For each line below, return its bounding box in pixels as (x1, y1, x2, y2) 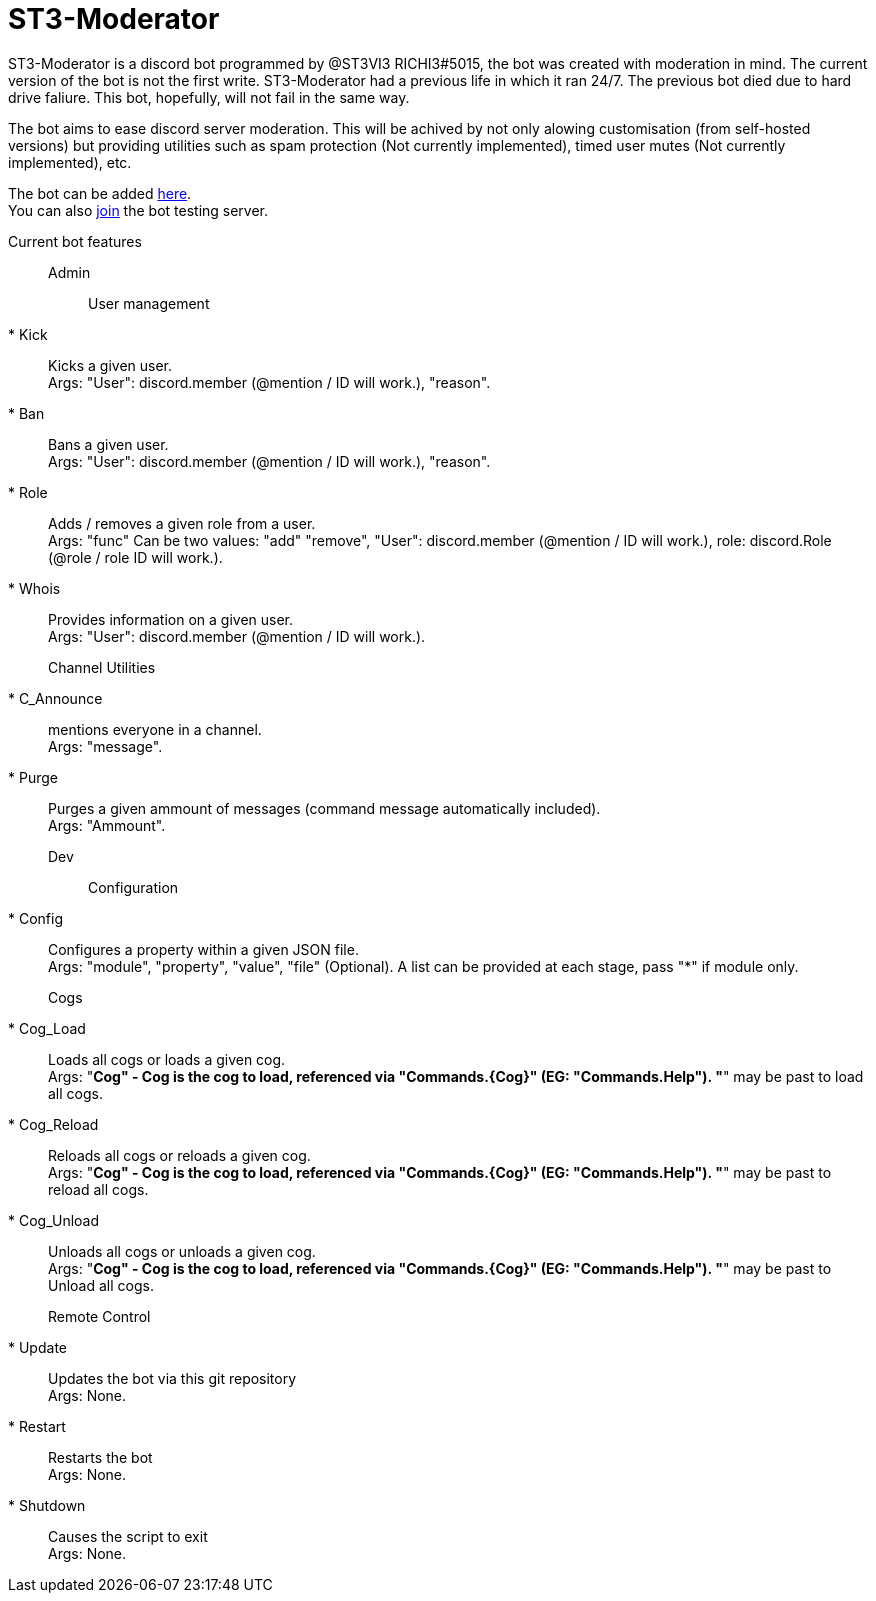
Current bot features (8, 232, 142, 250)
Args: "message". (48, 737, 163, 755)
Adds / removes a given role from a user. (48, 514, 316, 532)
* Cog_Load (8, 1019, 86, 1037)
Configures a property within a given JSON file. (48, 940, 359, 958)
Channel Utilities (48, 658, 156, 676)
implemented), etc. (8, 153, 132, 171)
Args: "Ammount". (48, 816, 166, 834)
